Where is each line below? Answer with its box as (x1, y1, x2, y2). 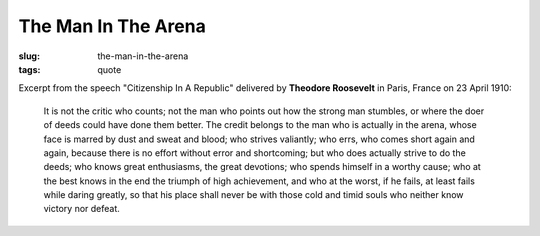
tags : (18, 63, 41, 75)
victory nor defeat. (43, 203, 120, 215)
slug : (18, 50, 40, 62)
